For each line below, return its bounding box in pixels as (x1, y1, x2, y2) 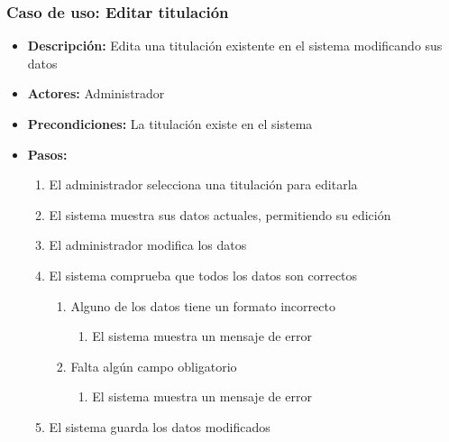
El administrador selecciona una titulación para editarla (49, 175, 358, 194)
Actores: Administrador (27, 84, 165, 103)
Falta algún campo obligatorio (70, 356, 237, 375)
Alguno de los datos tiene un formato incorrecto (70, 296, 335, 315)
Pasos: (27, 144, 68, 163)
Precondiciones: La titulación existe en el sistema (27, 115, 313, 133)
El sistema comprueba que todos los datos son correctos (49, 265, 358, 284)
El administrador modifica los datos (49, 235, 247, 254)
